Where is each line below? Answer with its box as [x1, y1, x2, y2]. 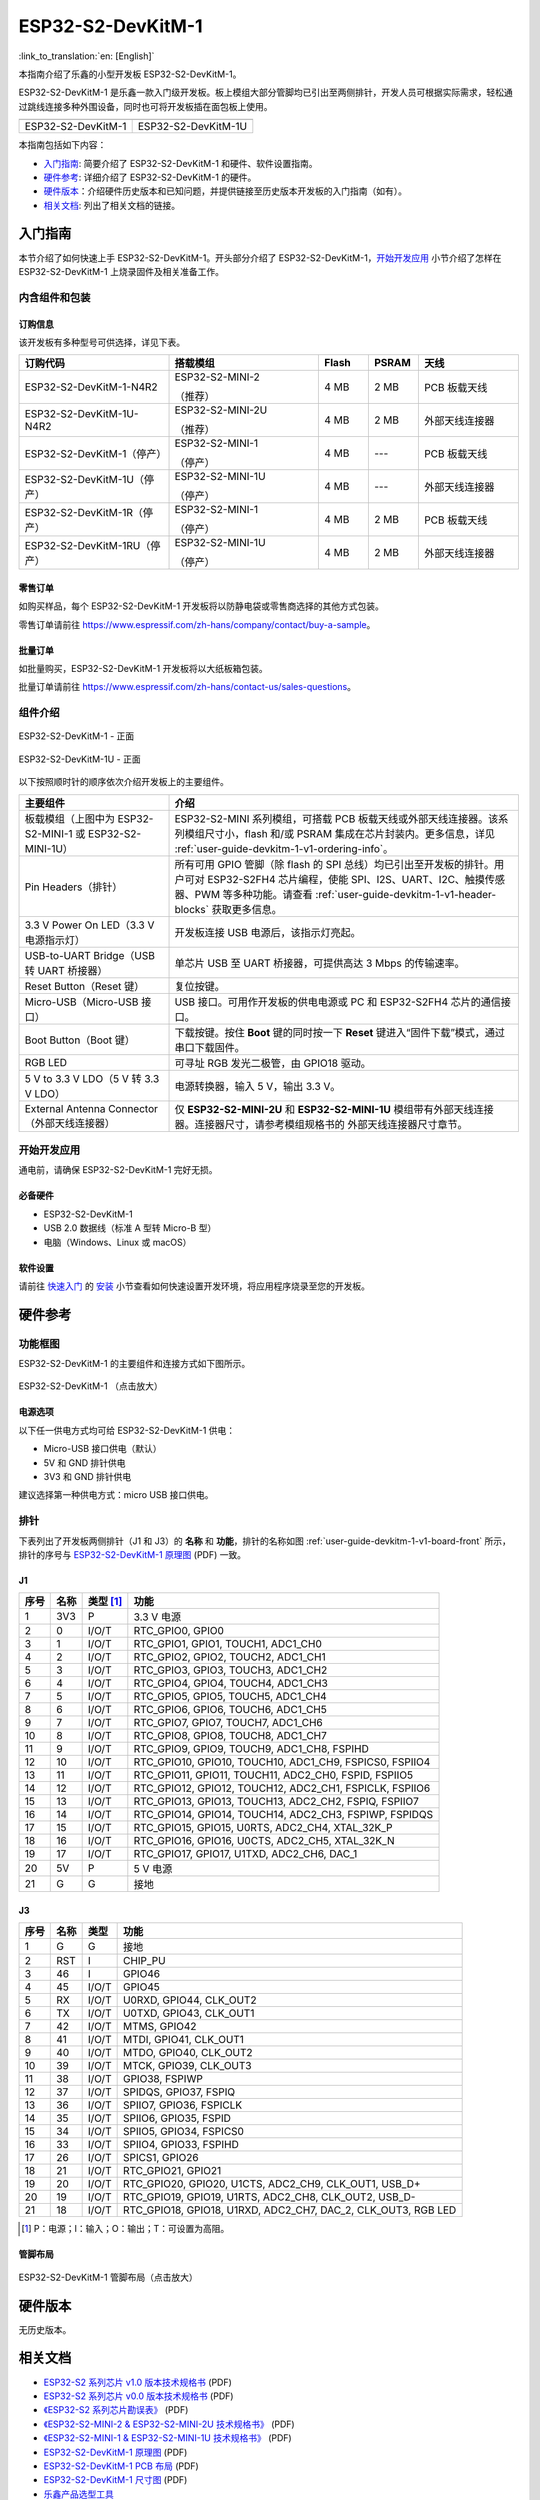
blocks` [174, 902, 210, 916]
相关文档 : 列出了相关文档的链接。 [43, 199, 180, 211]
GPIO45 [122, 1980, 160, 1994]
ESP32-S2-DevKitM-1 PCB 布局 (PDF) [43, 2460, 199, 2472]
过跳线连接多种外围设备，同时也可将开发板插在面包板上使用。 [18, 100, 273, 112]
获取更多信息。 [211, 902, 282, 916]
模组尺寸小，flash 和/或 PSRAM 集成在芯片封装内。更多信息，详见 [184, 826, 495, 840]
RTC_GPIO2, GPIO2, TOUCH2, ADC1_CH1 [133, 1650, 326, 1664]
